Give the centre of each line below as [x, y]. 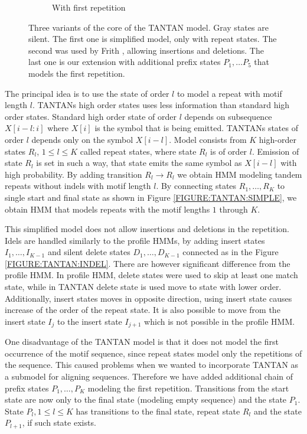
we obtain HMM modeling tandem [240, 174]
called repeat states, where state [138, 151]
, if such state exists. [59, 422]
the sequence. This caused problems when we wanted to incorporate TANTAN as [152, 365]
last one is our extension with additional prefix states [125, 62]
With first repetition [89, 7]
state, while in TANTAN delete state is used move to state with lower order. [143, 287]
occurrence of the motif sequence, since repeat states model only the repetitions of [153, 353]
